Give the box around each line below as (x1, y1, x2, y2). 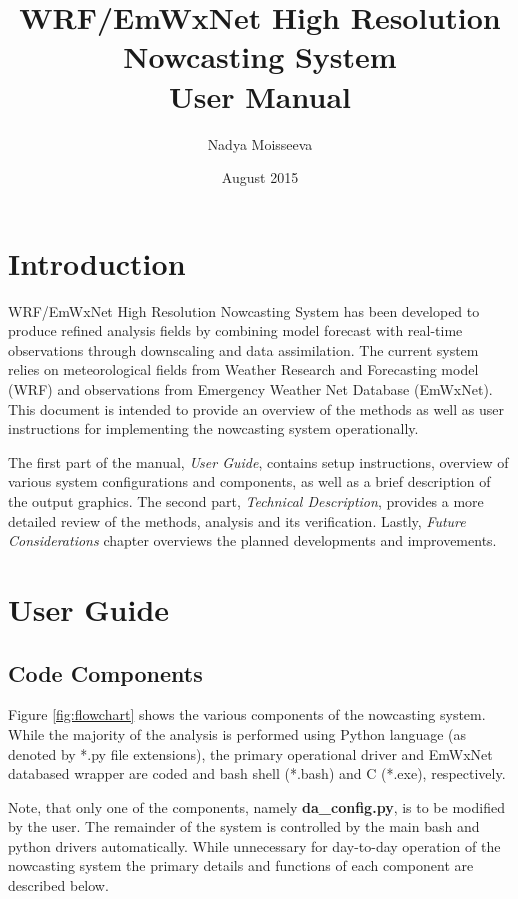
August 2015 (221, 167, 299, 188)
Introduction (8, 242, 186, 283)
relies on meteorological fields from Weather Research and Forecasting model (8, 359, 479, 380)
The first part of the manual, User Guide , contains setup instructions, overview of (8, 451, 509, 472)
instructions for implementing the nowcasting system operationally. (8, 418, 419, 439)
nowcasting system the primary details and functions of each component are (8, 855, 474, 876)
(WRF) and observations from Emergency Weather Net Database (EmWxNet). (8, 379, 493, 399)
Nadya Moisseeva (207, 133, 313, 154)
